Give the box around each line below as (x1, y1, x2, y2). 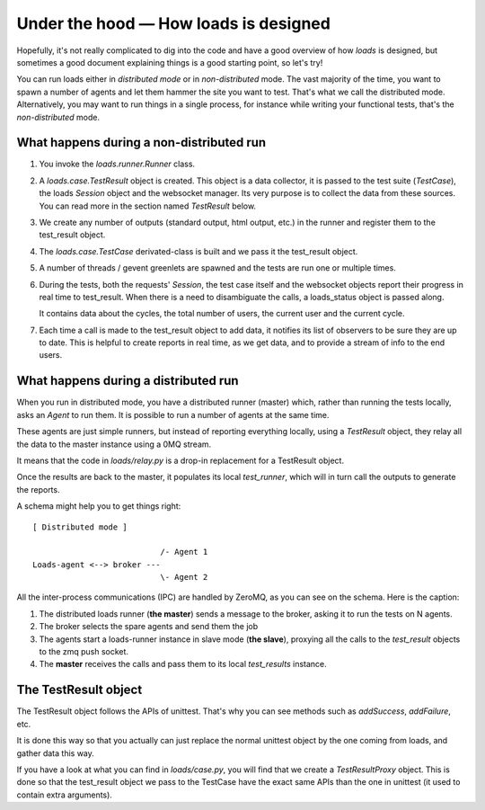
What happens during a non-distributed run (16, 135, 267, 150)
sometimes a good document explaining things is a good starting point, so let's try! (16, 57, 323, 67)
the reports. (16, 484, 60, 494)
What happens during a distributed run (16, 373, 239, 388)
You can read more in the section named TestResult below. (39, 200, 256, 211)
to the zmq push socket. (39, 646, 129, 657)
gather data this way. (16, 747, 94, 759)
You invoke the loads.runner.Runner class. (39, 158, 196, 170)
